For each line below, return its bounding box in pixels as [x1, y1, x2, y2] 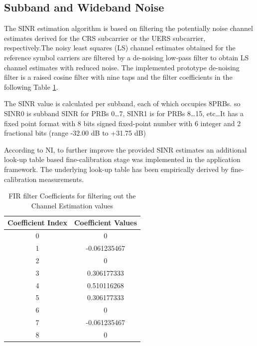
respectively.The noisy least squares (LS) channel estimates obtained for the [4, 42, 236, 53]
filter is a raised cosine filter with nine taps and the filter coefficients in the [4, 72, 233, 82]
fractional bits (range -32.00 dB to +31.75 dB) [4, 128, 146, 138]
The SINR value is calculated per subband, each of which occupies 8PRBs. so [4, 98, 241, 109]
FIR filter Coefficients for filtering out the [8, 190, 136, 201]
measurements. [39, 173, 84, 184]
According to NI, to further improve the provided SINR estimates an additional [4, 144, 247, 155]
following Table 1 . [4, 81, 58, 92]
